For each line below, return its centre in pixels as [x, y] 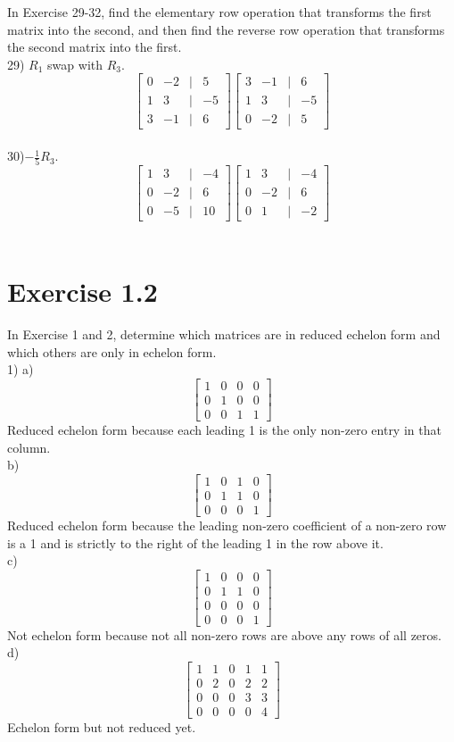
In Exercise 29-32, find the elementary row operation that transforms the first [219, 12]
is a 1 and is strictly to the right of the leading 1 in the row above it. [195, 542]
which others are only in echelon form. [112, 351]
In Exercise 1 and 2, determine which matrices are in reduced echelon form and [224, 334]
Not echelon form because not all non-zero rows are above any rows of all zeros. [224, 634]
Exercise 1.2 [83, 292]
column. [29, 447]
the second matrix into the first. [95, 47]
